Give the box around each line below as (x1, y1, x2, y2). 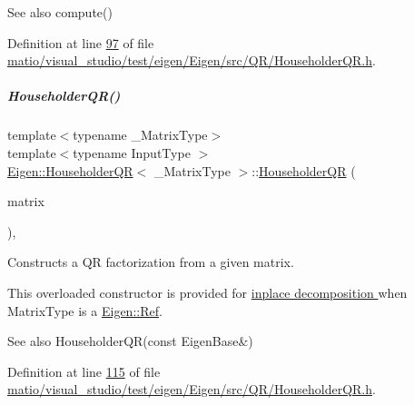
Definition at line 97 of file (7, 33, 154, 52)
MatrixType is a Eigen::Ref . (7, 301, 163, 320)
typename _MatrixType (73, 125, 208, 144)
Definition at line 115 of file (7, 361, 161, 380)
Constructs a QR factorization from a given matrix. (7, 252, 294, 272)
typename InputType (73, 143, 191, 162)
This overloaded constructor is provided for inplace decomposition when (7, 282, 408, 301)
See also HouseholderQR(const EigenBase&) (7, 331, 253, 351)
